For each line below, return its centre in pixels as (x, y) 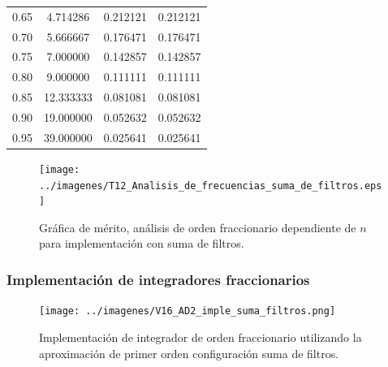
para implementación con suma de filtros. (142, 243)
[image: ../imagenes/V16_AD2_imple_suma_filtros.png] (188, 311)
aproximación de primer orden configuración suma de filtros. (189, 353)
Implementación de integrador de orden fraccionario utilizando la (200, 337)
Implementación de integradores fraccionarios (158, 279)
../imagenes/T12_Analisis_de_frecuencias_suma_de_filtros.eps (211, 186)
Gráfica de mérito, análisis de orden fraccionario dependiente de (198, 227)
